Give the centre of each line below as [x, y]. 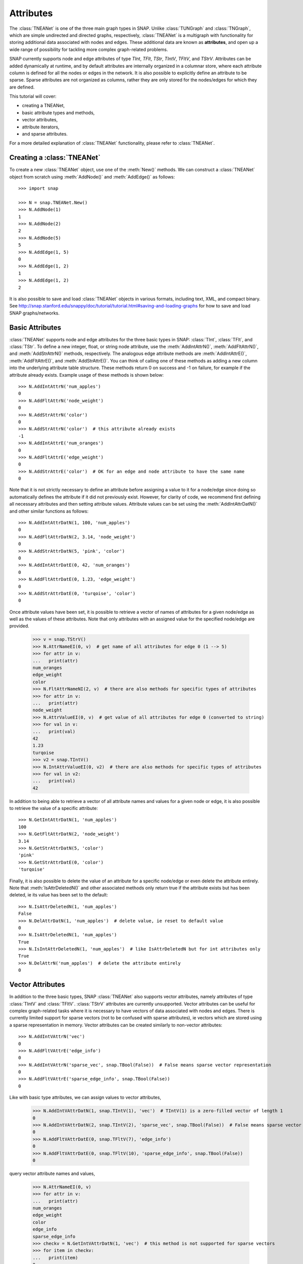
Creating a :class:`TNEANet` [55, 157]
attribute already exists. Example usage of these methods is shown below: [87, 375]
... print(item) [55, 1257]
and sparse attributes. [45, 134]
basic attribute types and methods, [58, 112]
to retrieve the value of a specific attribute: [54, 808]
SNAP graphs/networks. [35, 313]
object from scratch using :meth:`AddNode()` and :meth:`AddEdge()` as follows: [92, 176]
